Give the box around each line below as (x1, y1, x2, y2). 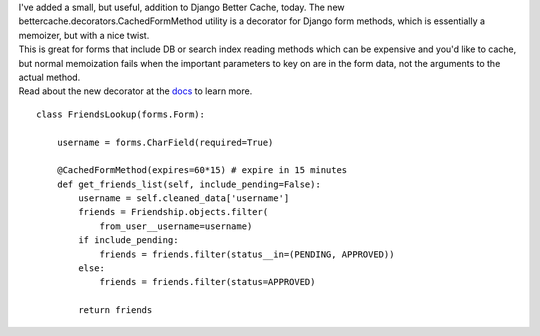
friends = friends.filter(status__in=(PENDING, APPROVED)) (99, 248, 395, 260)
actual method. (18, 71, 81, 83)
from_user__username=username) (99, 220, 253, 232)
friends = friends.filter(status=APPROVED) (99, 276, 316, 288)
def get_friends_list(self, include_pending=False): (56, 178, 322, 190)
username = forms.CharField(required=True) (56, 136, 274, 148)
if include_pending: (78, 235, 179, 246)
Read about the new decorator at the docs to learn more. (18, 85, 253, 97)
